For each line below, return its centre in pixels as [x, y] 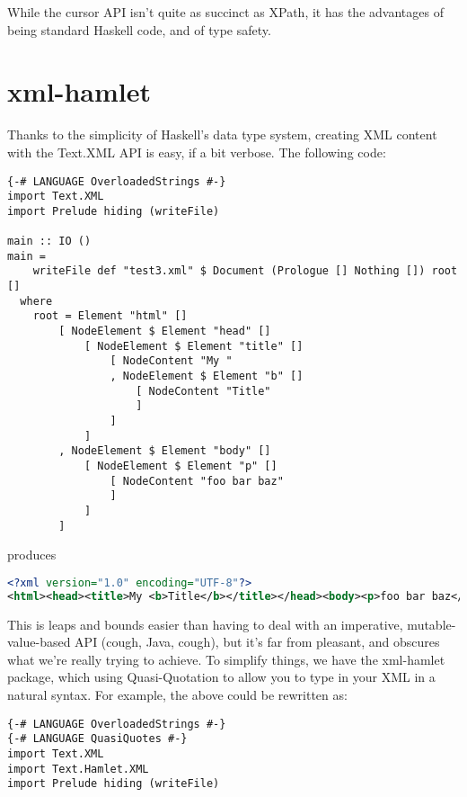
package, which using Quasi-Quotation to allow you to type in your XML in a [221, 677]
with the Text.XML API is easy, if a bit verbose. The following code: [197, 152]
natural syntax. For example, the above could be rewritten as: [177, 694]
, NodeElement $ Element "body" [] [165, 451]
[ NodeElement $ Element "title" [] [194, 346]
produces [32, 555]
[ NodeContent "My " [171, 361]
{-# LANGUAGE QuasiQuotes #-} [97, 739]
